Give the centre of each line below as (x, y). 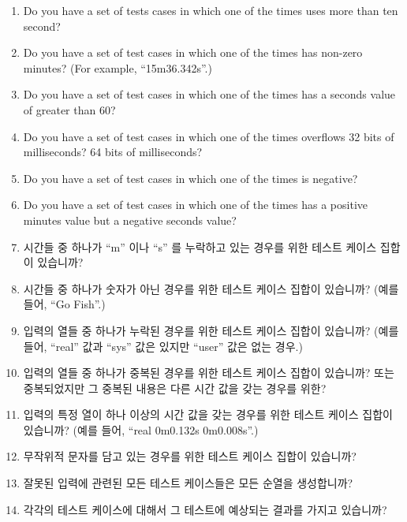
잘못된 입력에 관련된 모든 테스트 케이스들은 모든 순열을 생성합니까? (188, 483)
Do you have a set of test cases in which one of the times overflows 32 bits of (209, 136)
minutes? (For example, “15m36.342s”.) (118, 67)
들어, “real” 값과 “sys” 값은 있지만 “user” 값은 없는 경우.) (163, 346)
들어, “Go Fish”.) (64, 304)
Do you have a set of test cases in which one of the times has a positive (195, 205)
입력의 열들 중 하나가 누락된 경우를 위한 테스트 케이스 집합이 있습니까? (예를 (211, 330)
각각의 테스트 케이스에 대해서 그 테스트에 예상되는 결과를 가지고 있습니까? (205, 509)
